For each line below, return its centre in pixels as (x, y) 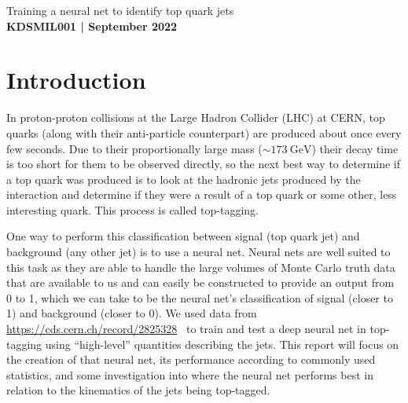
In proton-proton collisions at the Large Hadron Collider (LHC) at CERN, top (196, 117)
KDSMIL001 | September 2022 (92, 26)
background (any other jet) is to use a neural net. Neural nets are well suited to (198, 252)
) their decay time (355, 148)
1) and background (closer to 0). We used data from (132, 313)
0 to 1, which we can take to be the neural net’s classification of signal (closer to (200, 297)
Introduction (76, 80)
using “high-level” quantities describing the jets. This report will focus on (222, 344)
